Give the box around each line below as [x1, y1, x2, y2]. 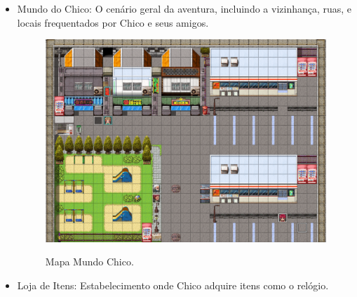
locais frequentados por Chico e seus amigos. [17, 15, 209, 29]
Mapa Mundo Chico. [45, 254, 134, 269]
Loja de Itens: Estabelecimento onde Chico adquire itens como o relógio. [17, 277, 329, 292]
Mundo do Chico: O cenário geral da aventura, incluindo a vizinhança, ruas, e [17, 1, 352, 15]
